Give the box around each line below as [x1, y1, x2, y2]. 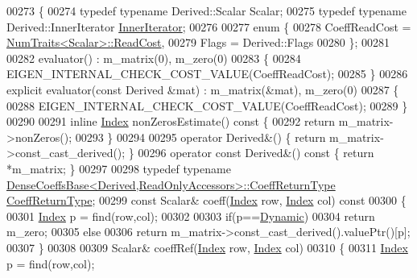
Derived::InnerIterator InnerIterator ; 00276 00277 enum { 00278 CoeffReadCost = [6, 18, 411, 35]
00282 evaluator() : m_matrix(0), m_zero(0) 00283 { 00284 [6, 49, 301, 66]
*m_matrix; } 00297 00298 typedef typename [6, 160, 231, 176]
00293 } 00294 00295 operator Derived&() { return [75, 128, 326, 145]
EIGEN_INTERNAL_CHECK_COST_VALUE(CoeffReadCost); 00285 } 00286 [6, 65, 408, 82]
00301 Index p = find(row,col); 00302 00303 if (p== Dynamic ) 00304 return [6, 207, 375, 224]
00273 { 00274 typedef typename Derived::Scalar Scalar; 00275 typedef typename [6, 2, 407, 19]
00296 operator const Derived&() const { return [138, 144, 374, 161]
